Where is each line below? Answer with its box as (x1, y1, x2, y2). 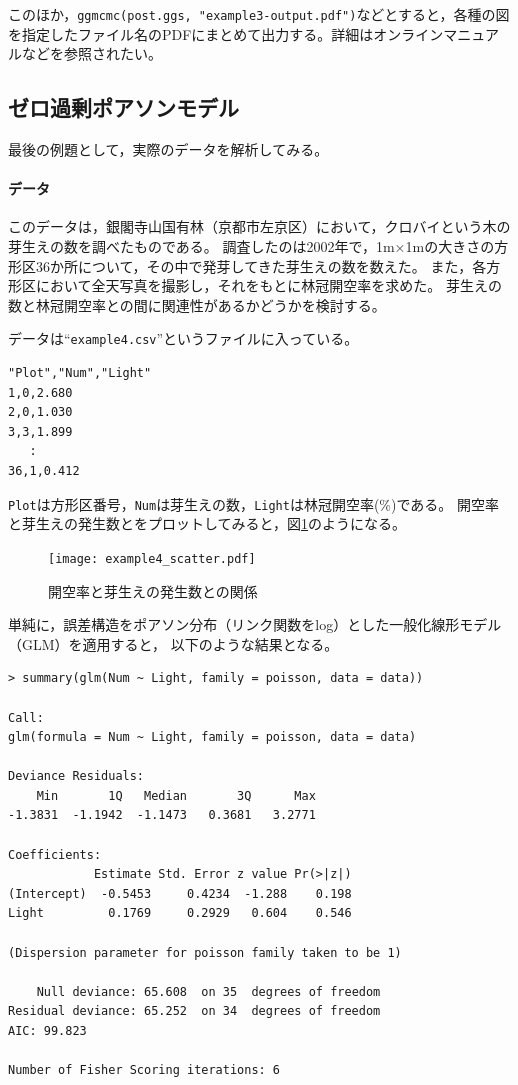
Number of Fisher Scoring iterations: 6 (8, 1063, 281, 1078)
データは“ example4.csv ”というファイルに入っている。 (8, 328, 359, 349)
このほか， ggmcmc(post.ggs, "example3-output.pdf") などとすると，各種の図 (8, 4, 510, 24)
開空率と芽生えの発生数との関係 (48, 580, 258, 601)
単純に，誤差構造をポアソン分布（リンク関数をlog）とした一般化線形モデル (8, 614, 502, 635)
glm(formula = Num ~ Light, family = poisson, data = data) (8, 730, 417, 745)
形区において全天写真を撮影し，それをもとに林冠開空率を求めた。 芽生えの (8, 275, 502, 296)
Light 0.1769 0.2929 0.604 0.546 (8, 906, 352, 921)
